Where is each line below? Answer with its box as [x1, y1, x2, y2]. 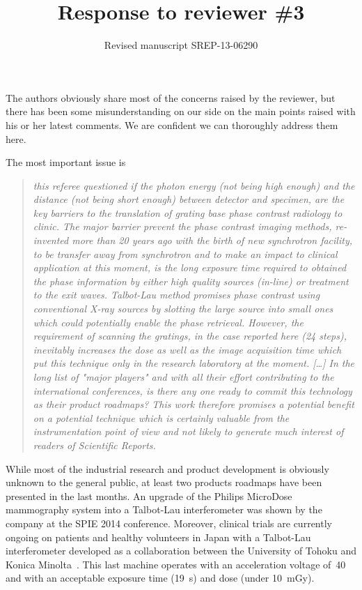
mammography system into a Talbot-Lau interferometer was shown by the [6, 502, 322, 517]
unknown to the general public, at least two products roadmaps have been [6, 475, 322, 490]
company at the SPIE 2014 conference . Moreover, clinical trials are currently [6, 515, 332, 530]
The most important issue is [6, 155, 126, 169]
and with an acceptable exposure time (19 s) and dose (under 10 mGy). [6, 570, 315, 585]
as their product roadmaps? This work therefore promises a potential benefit [33, 397, 354, 411]
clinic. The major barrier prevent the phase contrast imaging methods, [33, 219, 332, 234]
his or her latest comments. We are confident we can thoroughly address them [6, 117, 338, 132]
